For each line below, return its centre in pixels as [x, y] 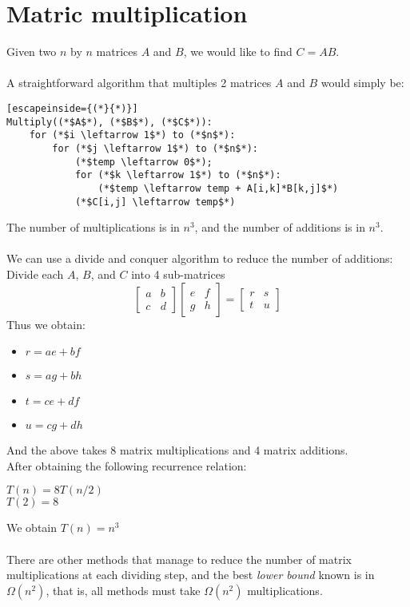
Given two [32, 52]
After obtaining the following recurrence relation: [127, 465]
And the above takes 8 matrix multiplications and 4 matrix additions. [177, 450]
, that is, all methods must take [123, 590]
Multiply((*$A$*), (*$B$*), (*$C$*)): [109, 122]
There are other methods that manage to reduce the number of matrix [179, 559]
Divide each [35, 274]
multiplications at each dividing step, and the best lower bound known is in [191, 575]
